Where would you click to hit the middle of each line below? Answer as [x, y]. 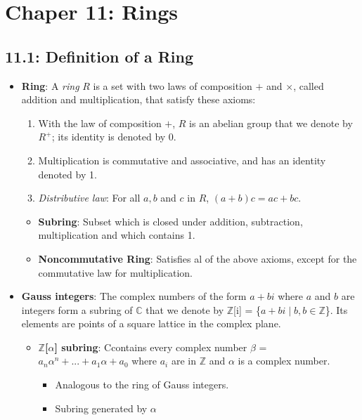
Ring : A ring [50, 85]
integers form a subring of [77, 309]
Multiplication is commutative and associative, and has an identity [182, 160]
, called [309, 85]
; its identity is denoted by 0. [114, 137]
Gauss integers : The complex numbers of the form [134, 296]
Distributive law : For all [89, 198]
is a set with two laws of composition [173, 85]
